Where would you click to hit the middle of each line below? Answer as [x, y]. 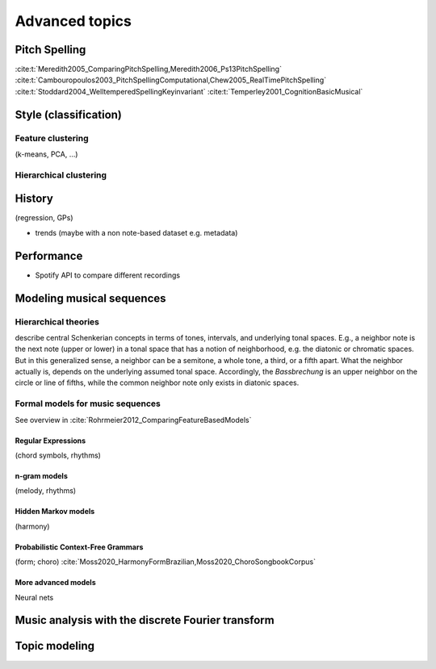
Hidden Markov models [55, 512]
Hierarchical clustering [61, 175]
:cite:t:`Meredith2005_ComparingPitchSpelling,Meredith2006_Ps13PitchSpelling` [149, 69]
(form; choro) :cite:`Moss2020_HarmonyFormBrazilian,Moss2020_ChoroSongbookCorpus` [166, 562]
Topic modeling [55, 646]
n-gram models [42, 476]
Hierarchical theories [57, 321]
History [34, 199]
